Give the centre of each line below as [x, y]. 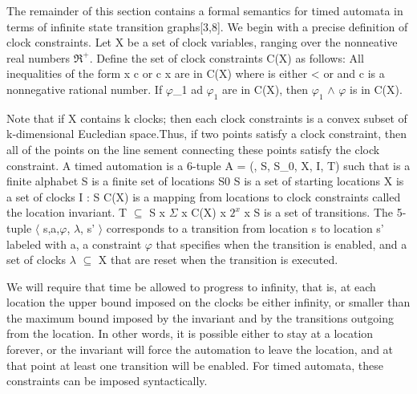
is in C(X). [376, 89]
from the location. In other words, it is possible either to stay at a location [190, 333]
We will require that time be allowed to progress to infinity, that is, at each [191, 286]
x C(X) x [204, 212]
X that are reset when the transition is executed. [218, 260]
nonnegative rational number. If [85, 89]
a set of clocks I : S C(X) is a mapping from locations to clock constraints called [204, 196]
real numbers [38, 57]
